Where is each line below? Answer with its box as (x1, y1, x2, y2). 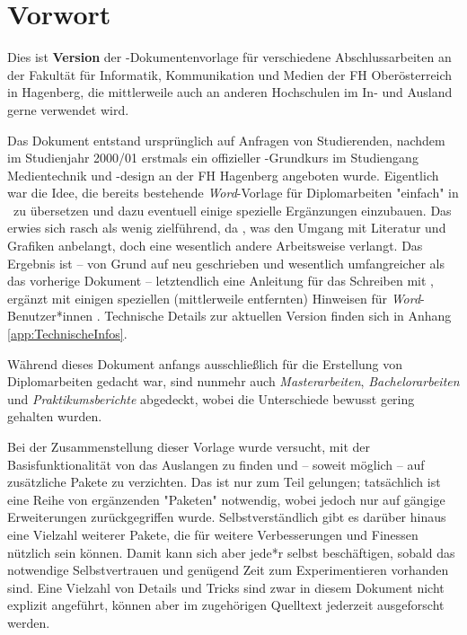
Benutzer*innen (7, 306, 93, 325)
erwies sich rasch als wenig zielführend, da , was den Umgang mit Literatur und (7, 218, 446, 237)
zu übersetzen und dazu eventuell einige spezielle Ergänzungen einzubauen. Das (13, 200, 452, 219)
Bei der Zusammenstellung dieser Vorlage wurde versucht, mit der (7, 437, 370, 455)
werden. (7, 613, 50, 631)
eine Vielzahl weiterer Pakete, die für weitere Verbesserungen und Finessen (7, 525, 419, 543)
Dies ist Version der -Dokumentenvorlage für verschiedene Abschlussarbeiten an (7, 48, 452, 66)
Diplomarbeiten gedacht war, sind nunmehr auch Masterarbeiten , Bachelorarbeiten (7, 372, 460, 391)
